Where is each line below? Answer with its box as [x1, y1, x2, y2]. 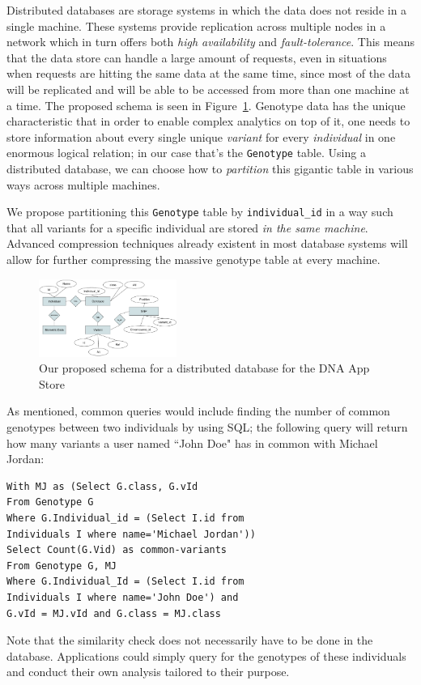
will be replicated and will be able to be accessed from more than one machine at [6, 80, 410, 97]
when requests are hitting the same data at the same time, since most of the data [6, 65, 411, 82]
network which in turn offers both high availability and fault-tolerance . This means [6, 33, 415, 50]
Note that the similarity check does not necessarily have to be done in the [6, 632, 373, 649]
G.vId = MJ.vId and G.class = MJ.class [6, 607, 221, 619]
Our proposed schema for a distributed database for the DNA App [39, 360, 370, 377]
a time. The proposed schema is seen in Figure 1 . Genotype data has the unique [6, 96, 406, 113]
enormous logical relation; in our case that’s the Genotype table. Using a [6, 144, 366, 161]
